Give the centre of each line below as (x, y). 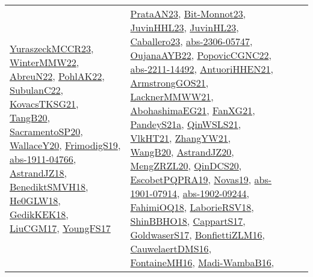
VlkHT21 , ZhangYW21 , (181, 138)
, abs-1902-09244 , (213, 193)
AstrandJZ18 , (39, 172)
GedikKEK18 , (39, 214)
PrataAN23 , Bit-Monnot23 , (188, 14)
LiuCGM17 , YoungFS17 (60, 228)
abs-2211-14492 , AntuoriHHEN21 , (202, 69)
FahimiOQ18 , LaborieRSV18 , (192, 207)
